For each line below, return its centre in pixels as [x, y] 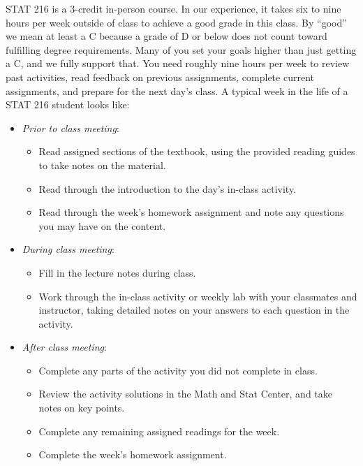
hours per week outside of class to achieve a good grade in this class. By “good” [176, 22]
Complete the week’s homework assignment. [133, 454]
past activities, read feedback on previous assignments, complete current [160, 77]
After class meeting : [64, 347]
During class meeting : [68, 249]
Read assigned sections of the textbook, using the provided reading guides [197, 151]
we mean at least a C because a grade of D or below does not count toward [166, 36]
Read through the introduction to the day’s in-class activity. [168, 188]
